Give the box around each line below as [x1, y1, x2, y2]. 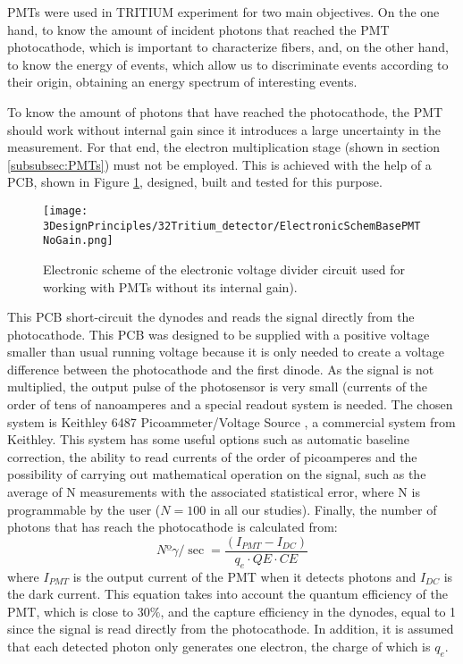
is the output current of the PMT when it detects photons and [72, 567, 417, 585]
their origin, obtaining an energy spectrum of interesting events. [7, 72, 358, 91]
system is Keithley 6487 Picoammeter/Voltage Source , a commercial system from [7, 412, 456, 431]
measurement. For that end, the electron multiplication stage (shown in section [7, 138, 440, 156]
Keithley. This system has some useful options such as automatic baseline [7, 430, 409, 449]
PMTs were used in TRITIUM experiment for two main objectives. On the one [7, 3, 440, 21]
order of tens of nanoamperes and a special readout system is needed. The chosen [7, 395, 453, 414]
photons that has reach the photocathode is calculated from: [7, 517, 338, 536]
